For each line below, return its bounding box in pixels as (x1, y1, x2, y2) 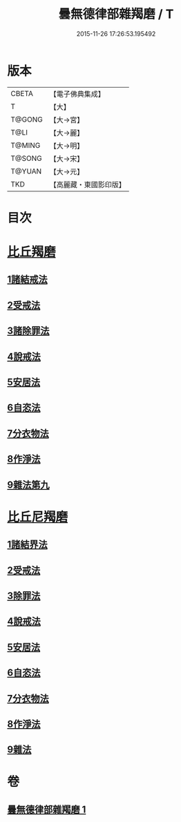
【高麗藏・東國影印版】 (49, 180, 126, 189)
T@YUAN (10, 166, 42, 176)
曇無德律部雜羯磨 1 (7, 803, 86, 815)
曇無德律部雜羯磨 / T (58, 6, 174, 22)
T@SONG (10, 153, 43, 163)
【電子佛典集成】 (49, 89, 105, 99)
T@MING (10, 140, 41, 150)
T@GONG (10, 115, 43, 124)
